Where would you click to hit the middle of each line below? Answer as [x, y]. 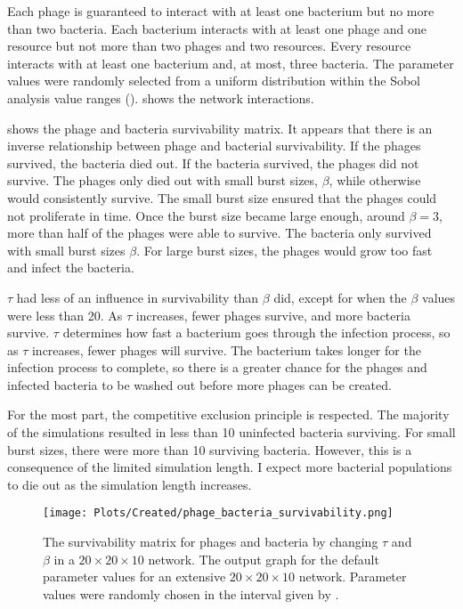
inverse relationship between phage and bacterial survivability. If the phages [214, 146]
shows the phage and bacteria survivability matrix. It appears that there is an [220, 128]
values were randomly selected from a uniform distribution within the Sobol [214, 81]
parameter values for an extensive [134, 577]
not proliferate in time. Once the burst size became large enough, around [206, 215]
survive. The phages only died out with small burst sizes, [162, 180]
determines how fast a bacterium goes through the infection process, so [256, 333]
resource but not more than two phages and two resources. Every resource [209, 46]
